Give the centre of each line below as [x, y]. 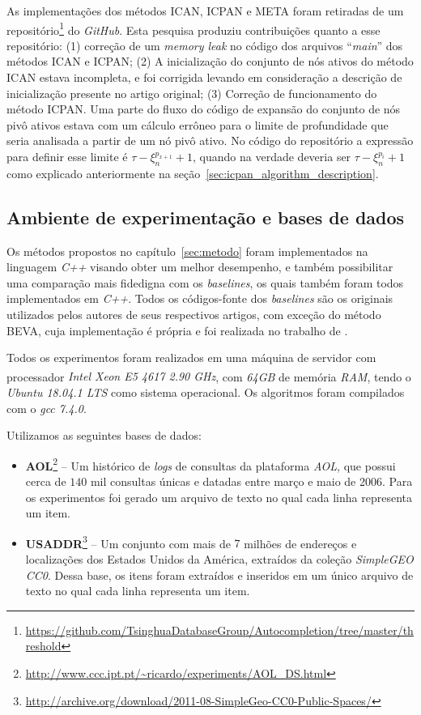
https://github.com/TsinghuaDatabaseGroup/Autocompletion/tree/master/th [219, 630]
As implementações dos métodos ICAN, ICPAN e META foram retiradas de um [205, 11]
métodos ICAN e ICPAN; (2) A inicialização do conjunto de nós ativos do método [210, 61]
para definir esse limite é [67, 156]
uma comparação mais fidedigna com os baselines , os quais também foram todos [205, 282]
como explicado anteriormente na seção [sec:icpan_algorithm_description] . [193, 173]
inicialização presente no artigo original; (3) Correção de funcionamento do [192, 93]
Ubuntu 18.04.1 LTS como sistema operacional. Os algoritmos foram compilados [206, 392]
